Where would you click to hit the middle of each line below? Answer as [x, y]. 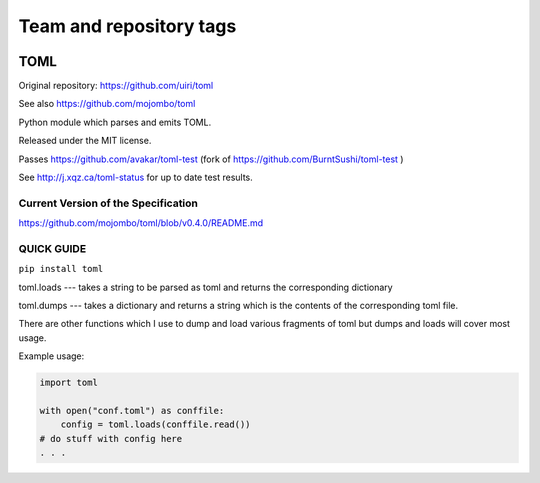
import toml [69, 383]
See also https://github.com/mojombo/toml [107, 104]
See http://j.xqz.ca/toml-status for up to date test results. [136, 177]
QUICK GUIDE [52, 248]
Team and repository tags [127, 26]
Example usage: [51, 356]
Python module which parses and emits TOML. [115, 122]
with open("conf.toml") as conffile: [132, 411]
